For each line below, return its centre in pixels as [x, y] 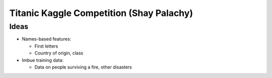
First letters [46, 46]
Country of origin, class [59, 53]
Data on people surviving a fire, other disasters [83, 67]
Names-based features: [47, 39]
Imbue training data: [43, 60]
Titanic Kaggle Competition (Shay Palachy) [101, 13]
